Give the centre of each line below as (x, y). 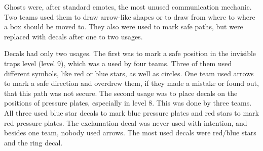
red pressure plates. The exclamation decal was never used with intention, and (126, 122)
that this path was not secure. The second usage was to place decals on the (121, 93)
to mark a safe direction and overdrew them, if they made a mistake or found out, (131, 83)
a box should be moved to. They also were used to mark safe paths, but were (124, 27)
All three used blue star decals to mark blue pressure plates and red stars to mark (131, 112)
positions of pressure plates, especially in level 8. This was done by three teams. (128, 103)
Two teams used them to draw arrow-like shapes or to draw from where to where (130, 16)
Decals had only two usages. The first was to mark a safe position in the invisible (130, 53)
